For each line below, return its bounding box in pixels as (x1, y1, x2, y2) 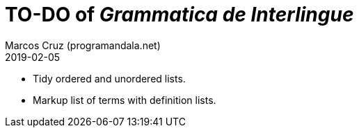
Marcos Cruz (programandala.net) (5, 39, 161, 51)
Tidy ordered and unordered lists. (33, 72, 186, 85)
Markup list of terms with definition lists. (33, 94, 216, 106)
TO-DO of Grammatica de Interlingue (5, 3, 354, 26)
